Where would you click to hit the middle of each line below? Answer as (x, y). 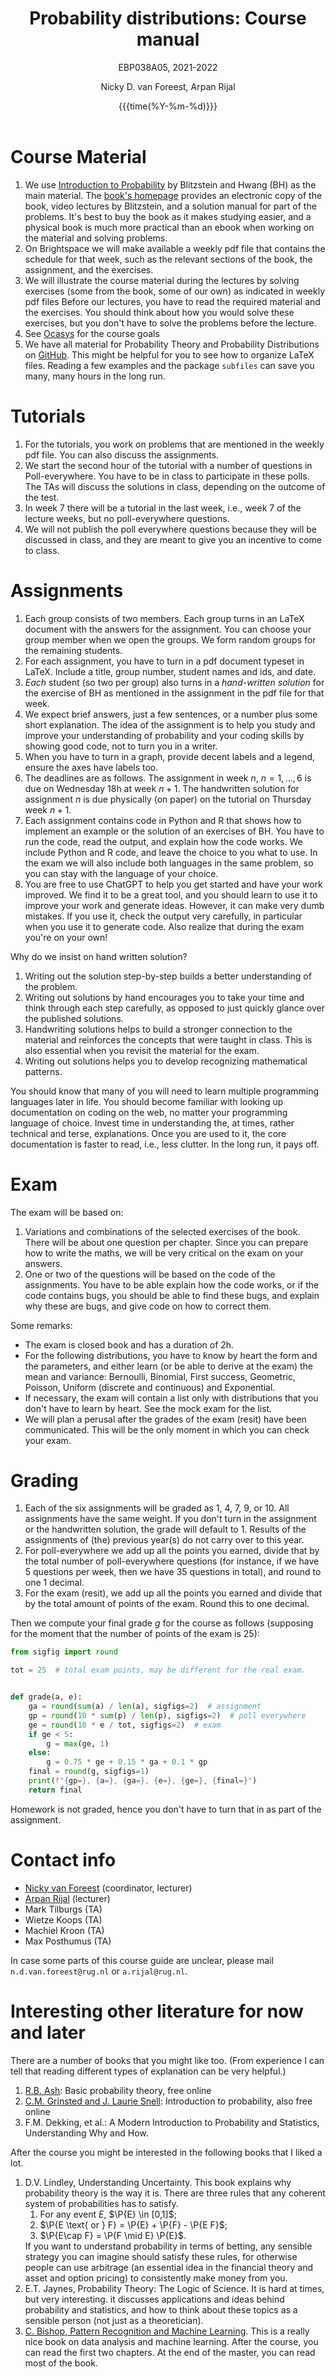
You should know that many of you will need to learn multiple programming (165, 1091)
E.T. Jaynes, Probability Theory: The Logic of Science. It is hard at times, (174, 2288)
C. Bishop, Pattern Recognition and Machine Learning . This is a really (167, 2331)
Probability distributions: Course (168, 18)
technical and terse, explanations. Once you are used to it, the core (148, 1133)
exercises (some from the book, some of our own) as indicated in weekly (175, 291)
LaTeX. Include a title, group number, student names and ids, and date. (170, 671)
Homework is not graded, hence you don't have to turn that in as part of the (166, 1809)
